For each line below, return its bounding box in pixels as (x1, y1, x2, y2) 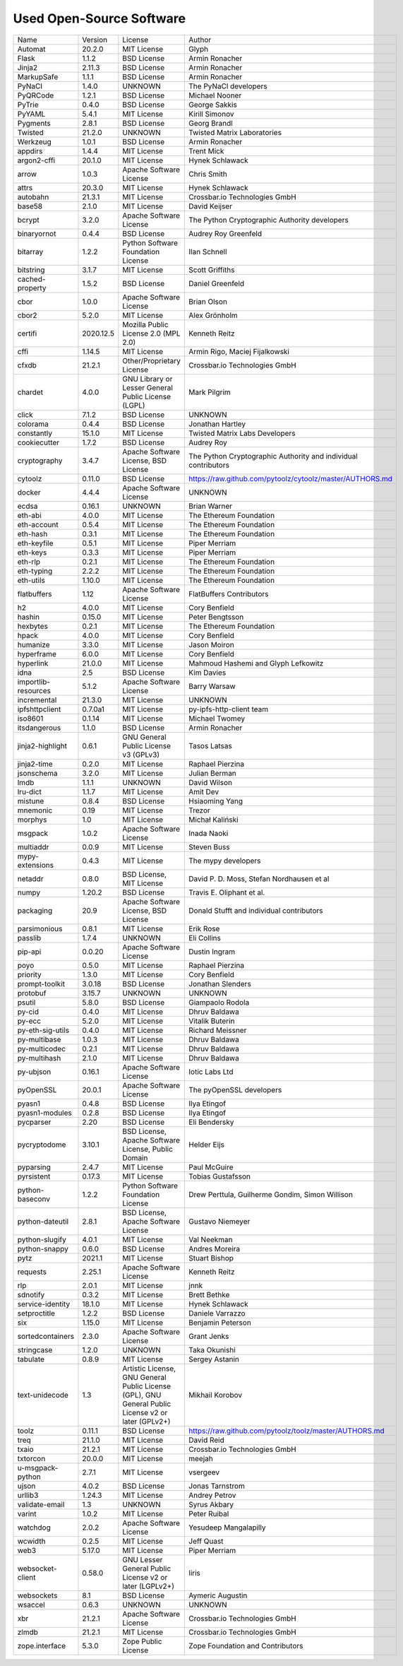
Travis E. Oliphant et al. (188, 887, 265, 897)
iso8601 (17, 714, 44, 723)
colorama (17, 419, 49, 429)
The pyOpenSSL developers (188, 1085, 282, 1094)
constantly (17, 428, 53, 438)
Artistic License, (122, 1364, 176, 1373)
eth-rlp (17, 557, 41, 567)
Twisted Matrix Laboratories (188, 127, 282, 137)
